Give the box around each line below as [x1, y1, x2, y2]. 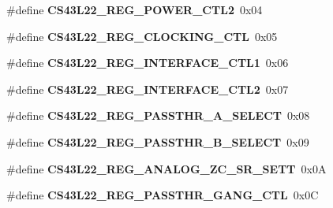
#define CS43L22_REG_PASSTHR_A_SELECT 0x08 [6, 107, 310, 124]
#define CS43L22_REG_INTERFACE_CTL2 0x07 [6, 80, 289, 97]
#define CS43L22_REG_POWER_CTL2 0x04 [6, 2, 263, 17]
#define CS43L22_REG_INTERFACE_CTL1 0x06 [6, 54, 289, 71]
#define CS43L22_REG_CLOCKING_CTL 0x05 [6, 28, 278, 44]
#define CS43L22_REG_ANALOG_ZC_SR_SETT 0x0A [6, 160, 327, 176]
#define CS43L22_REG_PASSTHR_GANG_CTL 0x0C [6, 187, 319, 203]
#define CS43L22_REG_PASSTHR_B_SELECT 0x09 [6, 133, 309, 150]
